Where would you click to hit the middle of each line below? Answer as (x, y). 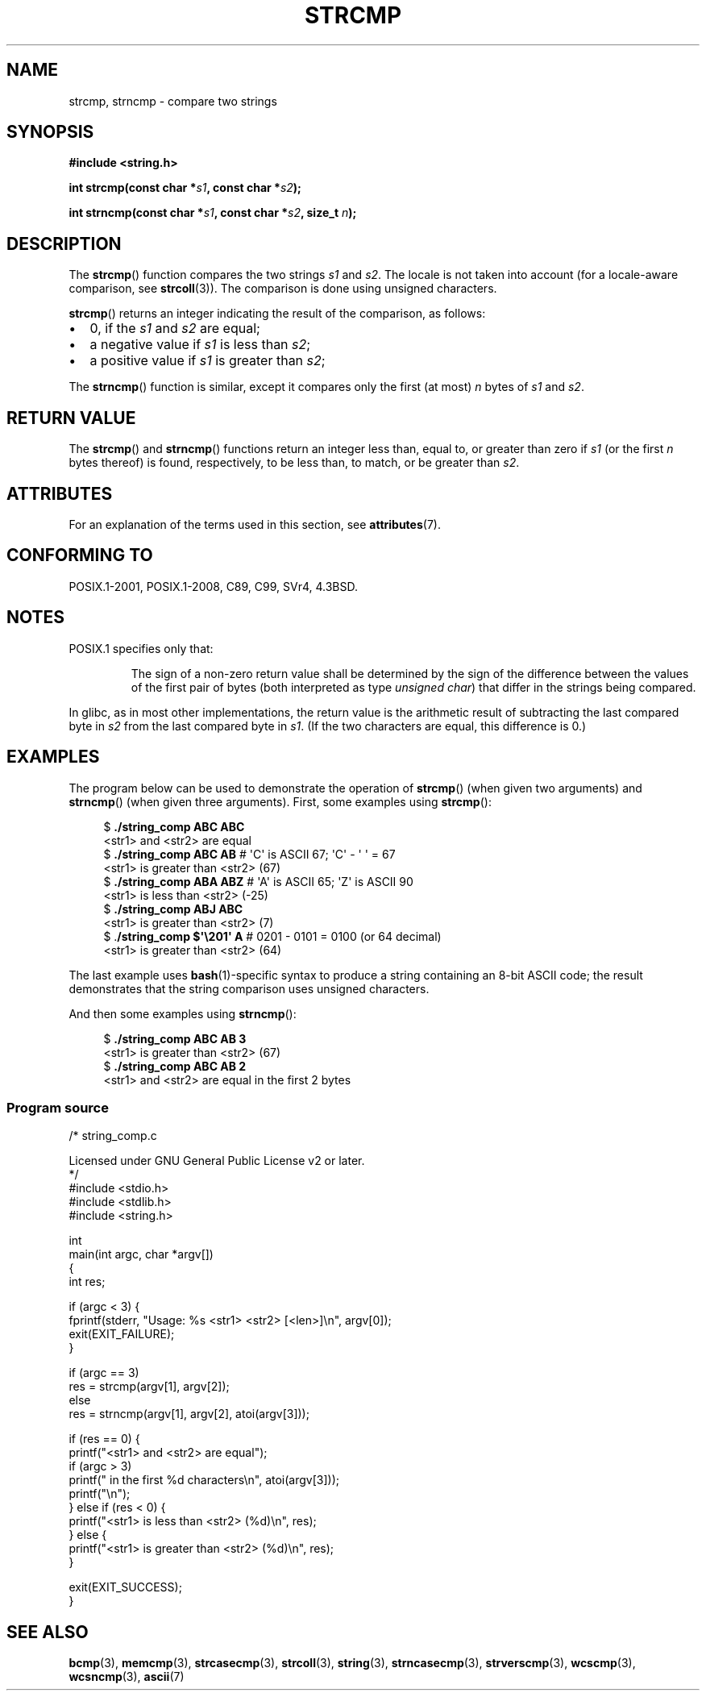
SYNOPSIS (50, 132)
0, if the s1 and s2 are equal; (175, 329)
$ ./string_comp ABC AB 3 (175, 1038)
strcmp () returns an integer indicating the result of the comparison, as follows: (277, 314)
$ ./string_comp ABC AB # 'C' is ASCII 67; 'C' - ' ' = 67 (249, 854)
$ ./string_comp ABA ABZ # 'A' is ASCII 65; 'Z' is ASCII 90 (258, 881)
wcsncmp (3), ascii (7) (127, 1677)
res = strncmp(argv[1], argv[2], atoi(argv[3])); (189, 1414)
